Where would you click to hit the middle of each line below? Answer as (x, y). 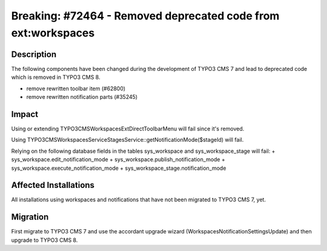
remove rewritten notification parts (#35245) (82, 97)
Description (34, 54)
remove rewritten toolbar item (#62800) (76, 89)
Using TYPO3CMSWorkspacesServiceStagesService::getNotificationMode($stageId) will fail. (127, 140)
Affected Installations (53, 185)
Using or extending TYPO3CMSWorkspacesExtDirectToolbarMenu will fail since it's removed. (128, 129)
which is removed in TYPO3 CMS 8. (56, 77)
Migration (30, 217)
